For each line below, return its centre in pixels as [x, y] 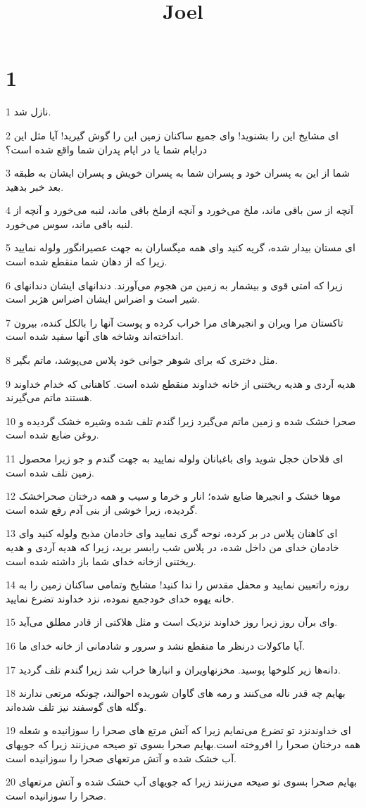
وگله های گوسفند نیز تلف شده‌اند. [76, 706]
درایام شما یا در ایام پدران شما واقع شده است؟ [106, 149]
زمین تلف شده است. [50, 472]
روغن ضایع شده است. [52, 435]
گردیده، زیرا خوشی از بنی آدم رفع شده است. [102, 509]
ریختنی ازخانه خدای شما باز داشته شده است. [101, 561]
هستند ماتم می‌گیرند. [49, 397]
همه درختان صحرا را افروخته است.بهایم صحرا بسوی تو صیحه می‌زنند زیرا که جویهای [183, 744]
